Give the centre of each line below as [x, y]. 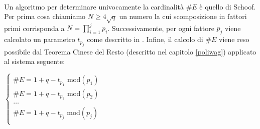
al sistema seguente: [35, 61]
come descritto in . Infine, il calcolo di [145, 39]
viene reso [234, 39]
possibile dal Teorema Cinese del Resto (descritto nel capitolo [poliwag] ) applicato [130, 51]
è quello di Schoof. [228, 6]
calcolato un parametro [40, 39]
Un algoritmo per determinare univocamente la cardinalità [94, 6]
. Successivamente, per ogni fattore [161, 28]
